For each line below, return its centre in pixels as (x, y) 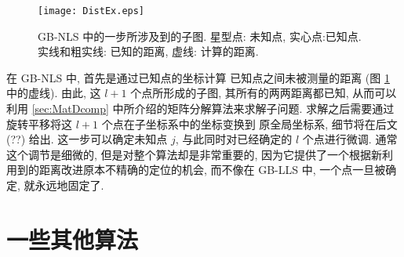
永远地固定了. (69, 185)
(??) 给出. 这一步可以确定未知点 (87, 139)
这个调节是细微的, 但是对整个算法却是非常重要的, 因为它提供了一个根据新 (195, 154)
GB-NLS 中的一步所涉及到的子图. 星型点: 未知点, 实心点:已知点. (200, 36)
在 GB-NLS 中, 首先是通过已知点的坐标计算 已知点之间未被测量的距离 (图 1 (198, 77)
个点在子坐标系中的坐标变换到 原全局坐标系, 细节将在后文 (249, 123)
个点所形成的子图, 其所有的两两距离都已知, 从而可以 (264, 93)
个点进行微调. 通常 (350, 139)
